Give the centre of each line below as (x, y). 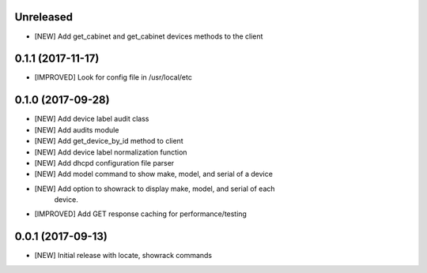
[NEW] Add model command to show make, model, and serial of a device (153, 174)
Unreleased (44, 17)
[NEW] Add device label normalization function (111, 152)
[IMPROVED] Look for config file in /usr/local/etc (113, 77)
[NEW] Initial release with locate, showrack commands (123, 256)
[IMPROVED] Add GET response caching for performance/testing (140, 214)
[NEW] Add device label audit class (92, 119)
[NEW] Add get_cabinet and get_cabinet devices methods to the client (149, 36)
